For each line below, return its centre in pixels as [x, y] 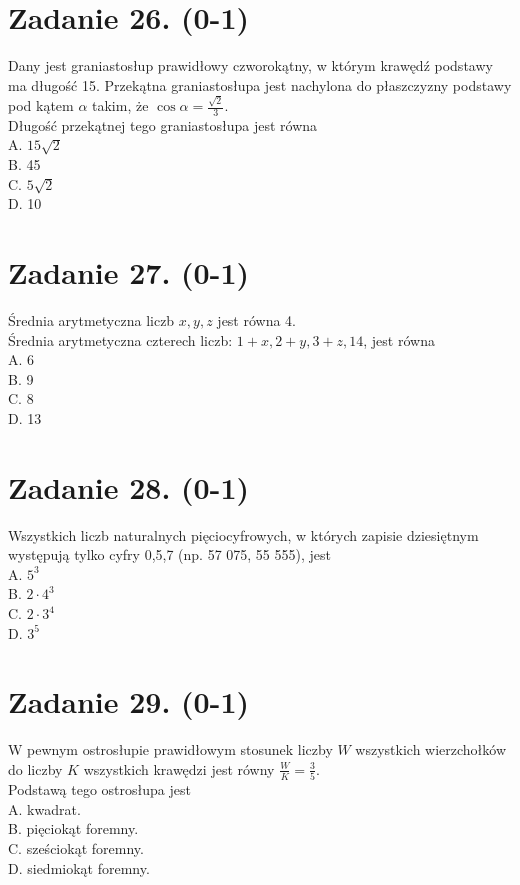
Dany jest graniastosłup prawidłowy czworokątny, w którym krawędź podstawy [250, 65]
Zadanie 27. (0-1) [128, 272]
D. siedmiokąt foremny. [79, 867]
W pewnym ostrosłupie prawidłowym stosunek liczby [170, 749]
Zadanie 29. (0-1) [128, 701]
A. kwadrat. [44, 808]
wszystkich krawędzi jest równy [179, 768]
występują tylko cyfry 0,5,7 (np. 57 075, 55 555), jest [169, 554]
